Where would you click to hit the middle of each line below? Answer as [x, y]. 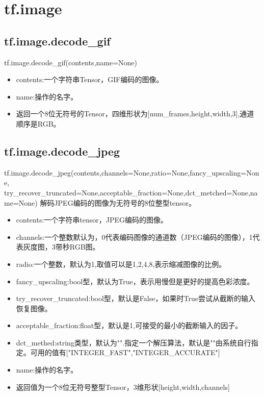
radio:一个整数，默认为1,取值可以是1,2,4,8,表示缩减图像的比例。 [121, 264]
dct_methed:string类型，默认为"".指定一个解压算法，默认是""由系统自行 [134, 342]
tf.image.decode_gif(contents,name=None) [71, 62]
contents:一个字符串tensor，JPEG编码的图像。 [92, 220]
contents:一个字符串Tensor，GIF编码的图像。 [90, 79]
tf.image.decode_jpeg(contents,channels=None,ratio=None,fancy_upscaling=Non [132, 172]
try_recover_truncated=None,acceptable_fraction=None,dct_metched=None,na [131, 192]
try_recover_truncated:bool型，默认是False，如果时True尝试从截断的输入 [136, 298]
